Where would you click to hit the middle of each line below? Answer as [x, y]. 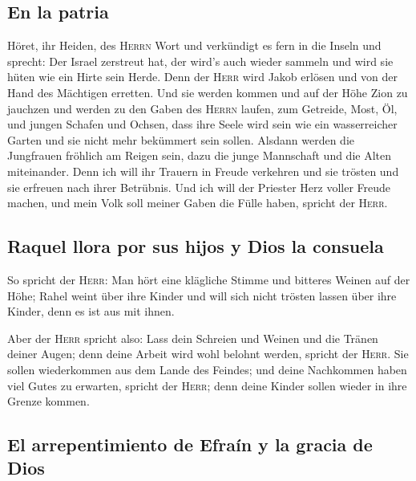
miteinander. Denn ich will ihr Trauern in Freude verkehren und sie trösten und [203, 171]
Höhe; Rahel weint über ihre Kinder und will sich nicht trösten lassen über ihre [202, 295]
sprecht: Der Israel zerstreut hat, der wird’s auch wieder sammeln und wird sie [200, 61]
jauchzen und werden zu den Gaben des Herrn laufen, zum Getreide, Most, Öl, [202, 108]
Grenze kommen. [48, 401]
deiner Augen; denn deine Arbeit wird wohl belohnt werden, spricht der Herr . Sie [208, 354]
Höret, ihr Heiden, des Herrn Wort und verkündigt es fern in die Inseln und [194, 45]
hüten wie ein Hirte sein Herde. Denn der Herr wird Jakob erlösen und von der [203, 77]
